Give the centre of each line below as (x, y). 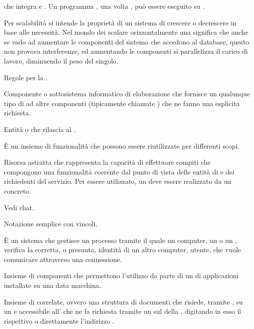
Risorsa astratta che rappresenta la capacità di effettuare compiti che (107, 162)
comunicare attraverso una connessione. (63, 259)
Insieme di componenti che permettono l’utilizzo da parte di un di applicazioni (121, 275)
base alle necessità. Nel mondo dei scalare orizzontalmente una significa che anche (126, 32)
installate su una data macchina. (53, 285)
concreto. (18, 190)
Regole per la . (26, 77)
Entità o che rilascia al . (40, 129)
